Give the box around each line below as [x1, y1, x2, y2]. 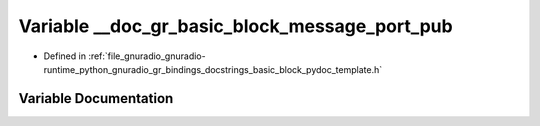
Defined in [43, 50, 87, 62]
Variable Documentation [18, 90, 174, 107]
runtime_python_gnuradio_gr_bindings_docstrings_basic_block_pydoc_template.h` [43, 63, 383, 75]
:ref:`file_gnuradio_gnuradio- [88, 50, 206, 62]
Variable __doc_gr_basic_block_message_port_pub [18, 15, 454, 37]
